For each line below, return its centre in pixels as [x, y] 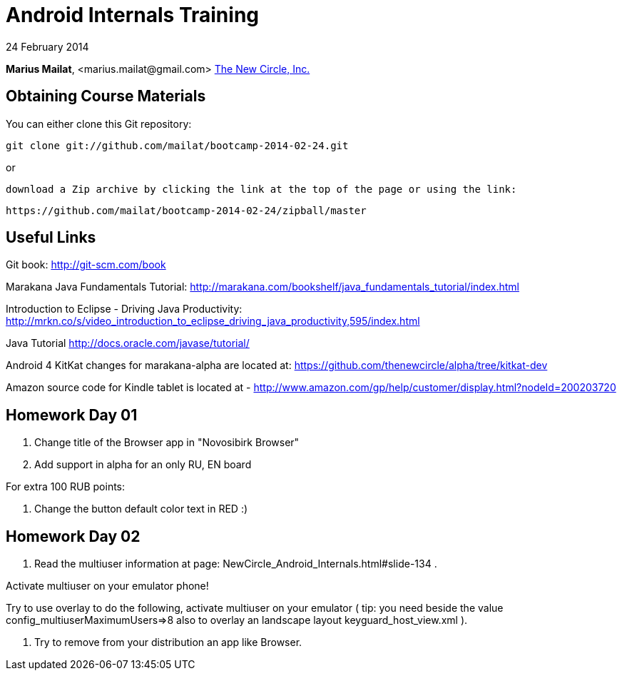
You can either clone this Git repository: [99, 123]
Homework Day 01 [72, 415]
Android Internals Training [133, 15]
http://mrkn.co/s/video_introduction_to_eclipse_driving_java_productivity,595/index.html [213, 321]
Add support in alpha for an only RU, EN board [143, 465]
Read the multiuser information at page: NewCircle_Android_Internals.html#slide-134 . [236, 564]
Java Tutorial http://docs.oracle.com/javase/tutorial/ [128, 343]
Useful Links [51, 238]
